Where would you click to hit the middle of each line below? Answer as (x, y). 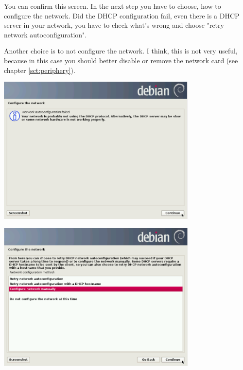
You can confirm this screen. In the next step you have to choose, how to (113, 6)
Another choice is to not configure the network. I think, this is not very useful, (121, 51)
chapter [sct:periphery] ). (40, 70)
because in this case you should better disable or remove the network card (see (121, 60)
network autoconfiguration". (45, 34)
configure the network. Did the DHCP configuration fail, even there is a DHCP (122, 15)
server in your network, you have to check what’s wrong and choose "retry (114, 25)
